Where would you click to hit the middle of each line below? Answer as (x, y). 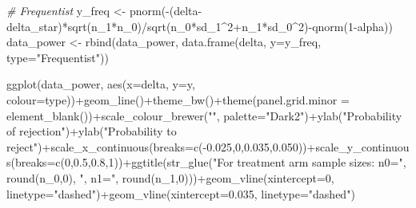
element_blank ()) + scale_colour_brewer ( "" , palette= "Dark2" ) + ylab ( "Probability (204, 115)
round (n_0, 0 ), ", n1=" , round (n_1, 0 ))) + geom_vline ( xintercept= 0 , (170, 177)
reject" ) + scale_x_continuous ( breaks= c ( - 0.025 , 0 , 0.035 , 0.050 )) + (161, 146)
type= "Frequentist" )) (58, 57)
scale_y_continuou (362, 146)
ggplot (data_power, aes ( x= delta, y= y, (101, 84)
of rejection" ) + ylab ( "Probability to (92, 131)
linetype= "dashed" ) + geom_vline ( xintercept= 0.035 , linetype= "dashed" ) (181, 193)
